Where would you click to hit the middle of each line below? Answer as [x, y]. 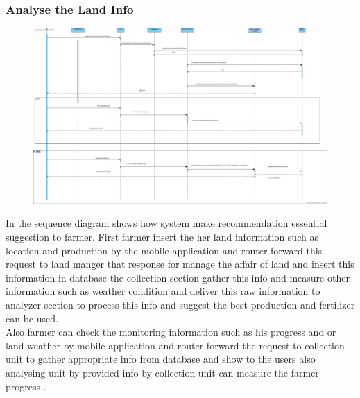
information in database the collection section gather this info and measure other [178, 277]
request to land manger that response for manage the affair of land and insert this [180, 264]
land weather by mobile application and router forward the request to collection [175, 345]
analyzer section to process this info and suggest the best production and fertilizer [180, 304]
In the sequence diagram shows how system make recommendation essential [166, 223]
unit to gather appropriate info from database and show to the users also [161, 359]
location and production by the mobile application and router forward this [164, 250]
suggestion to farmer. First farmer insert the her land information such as [162, 236]
